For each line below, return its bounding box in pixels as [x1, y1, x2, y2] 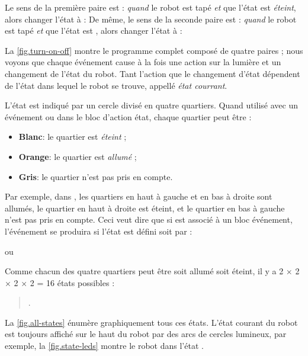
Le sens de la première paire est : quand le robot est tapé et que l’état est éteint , [5, 1, 296, 13]
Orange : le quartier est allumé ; [18, 150, 137, 162]
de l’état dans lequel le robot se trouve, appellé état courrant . [5, 79, 227, 91]
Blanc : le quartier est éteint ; [18, 130, 127, 143]
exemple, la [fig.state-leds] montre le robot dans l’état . [5, 339, 204, 352]
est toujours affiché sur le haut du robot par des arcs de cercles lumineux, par [5, 328, 287, 340]
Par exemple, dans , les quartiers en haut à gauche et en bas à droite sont [5, 190, 272, 203]
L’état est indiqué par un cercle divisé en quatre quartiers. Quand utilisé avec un [5, 99, 298, 111]
